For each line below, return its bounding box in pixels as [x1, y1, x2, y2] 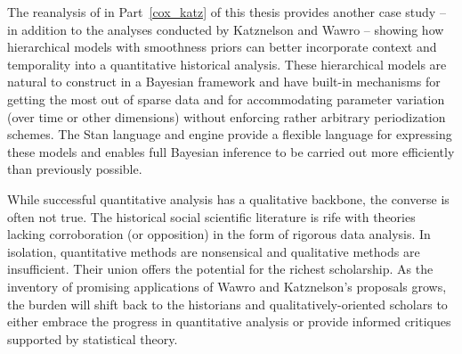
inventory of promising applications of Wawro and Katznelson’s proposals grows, [7, 276, 447, 295]
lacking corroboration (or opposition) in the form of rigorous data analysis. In [7, 225, 431, 243]
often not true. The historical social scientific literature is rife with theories [7, 207, 416, 226]
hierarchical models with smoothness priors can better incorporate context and [7, 37, 437, 56]
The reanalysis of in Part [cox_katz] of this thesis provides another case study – [7, 3, 446, 21]
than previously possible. [7, 160, 142, 178]
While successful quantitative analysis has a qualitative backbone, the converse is [7, 189, 450, 208]
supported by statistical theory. [7, 329, 178, 348]
